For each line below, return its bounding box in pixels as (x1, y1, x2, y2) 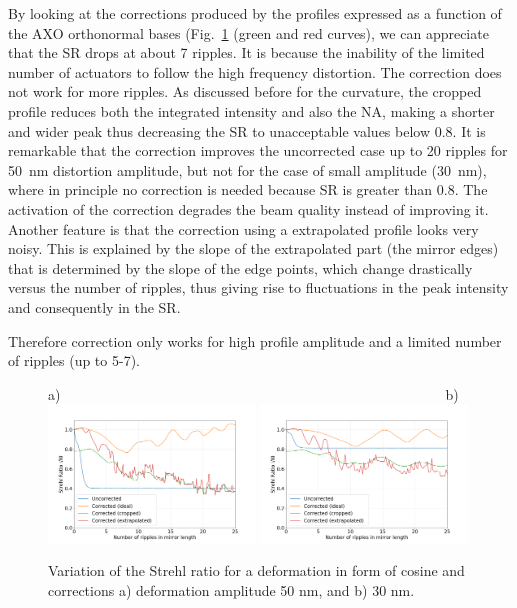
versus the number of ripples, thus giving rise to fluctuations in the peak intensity (8, 277, 509, 298)
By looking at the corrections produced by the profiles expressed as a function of (8, 3, 502, 23)
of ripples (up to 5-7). (8, 350, 140, 371)
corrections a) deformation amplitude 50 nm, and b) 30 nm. (48, 579, 415, 600)
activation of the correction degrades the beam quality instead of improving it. (8, 198, 489, 219)
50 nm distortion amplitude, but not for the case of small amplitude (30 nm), (8, 159, 487, 180)
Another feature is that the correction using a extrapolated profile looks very (8, 218, 479, 239)
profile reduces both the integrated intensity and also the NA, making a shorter (8, 100, 495, 121)
